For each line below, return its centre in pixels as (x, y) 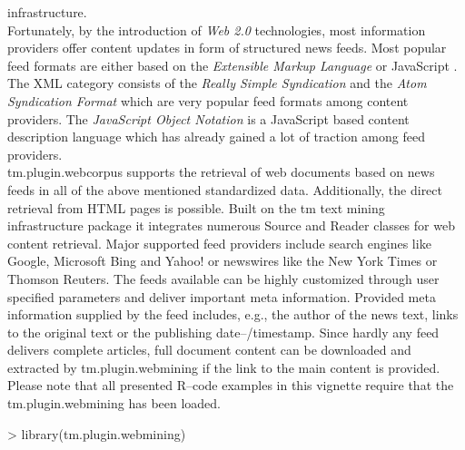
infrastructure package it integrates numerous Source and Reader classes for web (231, 225)
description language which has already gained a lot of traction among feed (216, 137)
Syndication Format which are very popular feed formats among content (208, 100)
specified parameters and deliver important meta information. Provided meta (222, 296)
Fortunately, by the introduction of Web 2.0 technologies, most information (217, 29)
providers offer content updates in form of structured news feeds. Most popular (227, 48)
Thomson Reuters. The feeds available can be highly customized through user (223, 278)
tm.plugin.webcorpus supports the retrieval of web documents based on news (221, 172)
